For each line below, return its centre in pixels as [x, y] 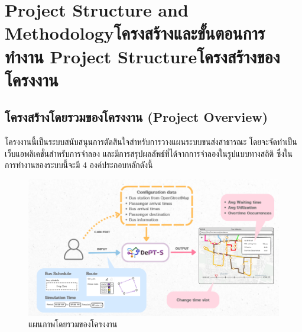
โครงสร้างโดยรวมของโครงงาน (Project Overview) [137, 117]
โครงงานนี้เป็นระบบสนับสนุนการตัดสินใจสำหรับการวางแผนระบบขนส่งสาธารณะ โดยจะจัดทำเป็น [151, 142]
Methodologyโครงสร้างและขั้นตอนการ [135, 33]
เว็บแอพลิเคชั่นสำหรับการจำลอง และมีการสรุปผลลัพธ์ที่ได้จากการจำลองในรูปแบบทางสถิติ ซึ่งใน [149, 153]
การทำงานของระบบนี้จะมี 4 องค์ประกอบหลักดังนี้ [79, 165]
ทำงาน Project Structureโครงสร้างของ [142, 56]
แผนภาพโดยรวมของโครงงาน [73, 324]
